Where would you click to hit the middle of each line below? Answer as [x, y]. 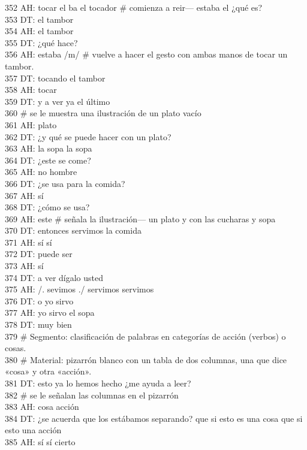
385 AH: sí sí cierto [40, 441]
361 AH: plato [31, 124]
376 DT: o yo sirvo [39, 300]
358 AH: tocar [31, 90]
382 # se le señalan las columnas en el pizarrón [92, 395]
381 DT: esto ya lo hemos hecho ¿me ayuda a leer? [98, 383]
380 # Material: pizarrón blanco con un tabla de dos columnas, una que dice [146, 359]
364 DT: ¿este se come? [48, 160]
